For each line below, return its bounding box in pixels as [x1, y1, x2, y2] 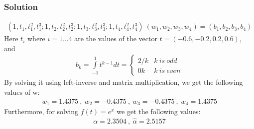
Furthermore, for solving [4, 106, 79, 117]
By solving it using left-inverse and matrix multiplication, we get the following [4, 77, 243, 87]
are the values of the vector [74, 33, 157, 44]
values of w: [4, 87, 40, 97]
